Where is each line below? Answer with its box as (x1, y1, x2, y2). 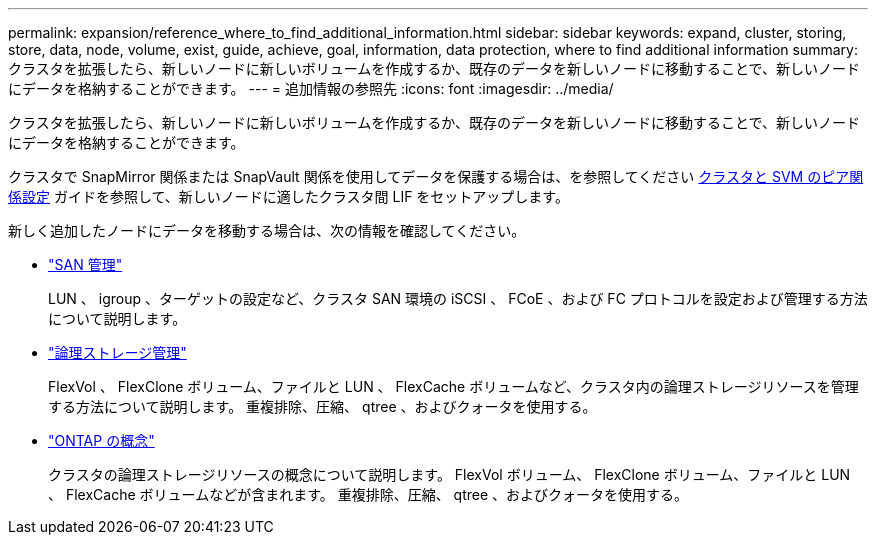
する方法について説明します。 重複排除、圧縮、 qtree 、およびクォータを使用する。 (48, 398, 597, 415)
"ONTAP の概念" (48, 432, 155, 449)
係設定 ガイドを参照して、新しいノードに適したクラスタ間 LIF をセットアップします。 (8, 188, 569, 205)
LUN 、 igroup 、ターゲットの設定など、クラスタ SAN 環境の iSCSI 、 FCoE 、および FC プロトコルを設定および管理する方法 (48, 290, 868, 307)
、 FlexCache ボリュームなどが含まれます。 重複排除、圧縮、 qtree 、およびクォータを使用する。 (48, 486, 689, 503)
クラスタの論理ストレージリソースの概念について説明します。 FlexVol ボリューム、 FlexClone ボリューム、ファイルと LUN (48, 466, 851, 483)
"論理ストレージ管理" (48, 344, 187, 361)
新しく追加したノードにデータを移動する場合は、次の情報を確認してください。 (8, 222, 526, 239)
